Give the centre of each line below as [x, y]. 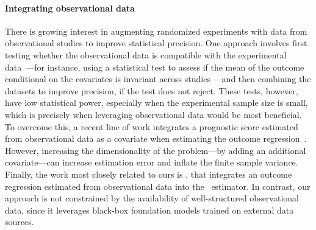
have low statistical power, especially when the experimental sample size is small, [156, 103]
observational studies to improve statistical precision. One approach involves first [156, 43]
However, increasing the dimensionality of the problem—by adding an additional [156, 150]
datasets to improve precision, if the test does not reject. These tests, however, [152, 90]
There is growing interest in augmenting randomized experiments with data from [156, 31]
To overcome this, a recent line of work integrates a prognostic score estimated [152, 126]
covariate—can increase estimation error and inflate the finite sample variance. [152, 162]
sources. [20, 222]
